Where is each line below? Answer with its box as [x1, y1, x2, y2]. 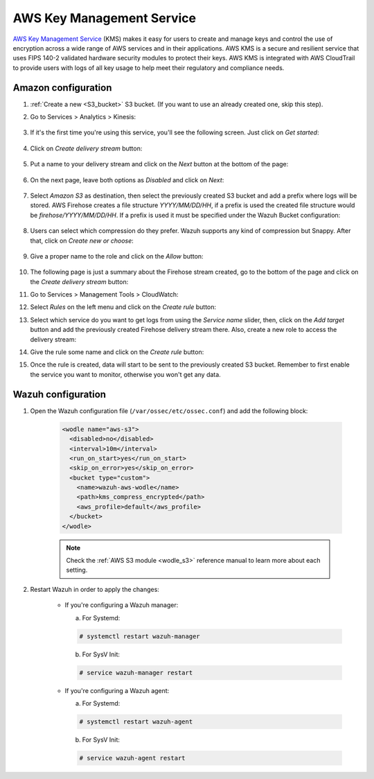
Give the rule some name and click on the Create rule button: [30, 348, 204, 356]
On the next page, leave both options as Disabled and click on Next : [30, 175, 224, 184]
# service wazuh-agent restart [79, 754, 186, 762]
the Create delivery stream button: [30, 277, 129, 286]
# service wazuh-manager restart [79, 669, 193, 676]
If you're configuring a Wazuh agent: [64, 686, 170, 694]
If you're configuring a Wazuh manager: [64, 601, 179, 609]
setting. [66, 566, 88, 575]
